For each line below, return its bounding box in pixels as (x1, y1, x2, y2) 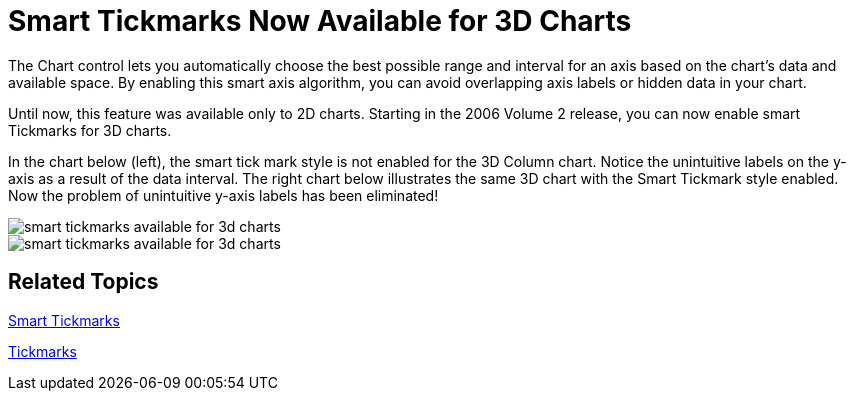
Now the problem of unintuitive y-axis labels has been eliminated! (8, 186, 439, 204)
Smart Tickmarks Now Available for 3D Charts (8, 4, 632, 38)
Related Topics (8, 269, 159, 295)
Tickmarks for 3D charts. (8, 121, 172, 139)
